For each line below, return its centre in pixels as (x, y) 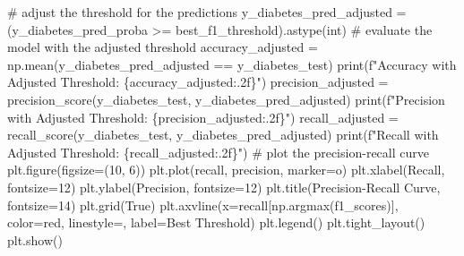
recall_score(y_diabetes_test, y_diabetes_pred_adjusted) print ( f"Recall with (223, 135)
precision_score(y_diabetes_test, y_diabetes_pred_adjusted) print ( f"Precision (226, 99)
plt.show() (35, 239)
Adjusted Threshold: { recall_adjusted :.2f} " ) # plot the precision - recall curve (218, 152)
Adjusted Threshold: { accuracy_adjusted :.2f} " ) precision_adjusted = (198, 82)
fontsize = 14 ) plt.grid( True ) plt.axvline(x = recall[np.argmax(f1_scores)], (203, 205)
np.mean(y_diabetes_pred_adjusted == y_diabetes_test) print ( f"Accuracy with (232, 64)
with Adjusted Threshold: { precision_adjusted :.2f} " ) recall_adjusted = (203, 117)
